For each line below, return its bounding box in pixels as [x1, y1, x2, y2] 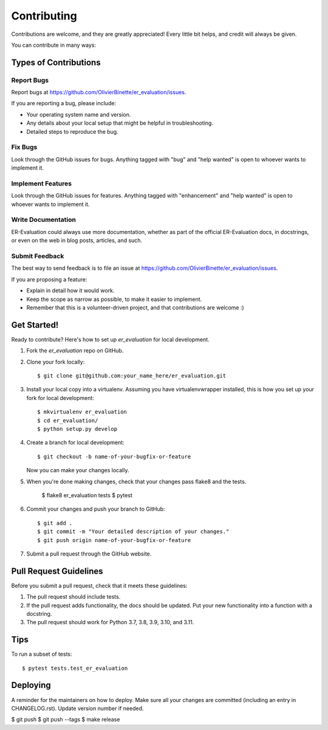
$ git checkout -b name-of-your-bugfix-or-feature [37, 453, 191, 460]
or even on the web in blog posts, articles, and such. [11, 237, 143, 244]
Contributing [11, 9, 77, 22]
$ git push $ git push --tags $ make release [11, 716, 120, 723]
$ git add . [37, 520, 73, 526]
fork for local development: [26, 394, 94, 401]
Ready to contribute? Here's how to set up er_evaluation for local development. [11, 336, 210, 343]
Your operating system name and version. [26, 111, 131, 118]
